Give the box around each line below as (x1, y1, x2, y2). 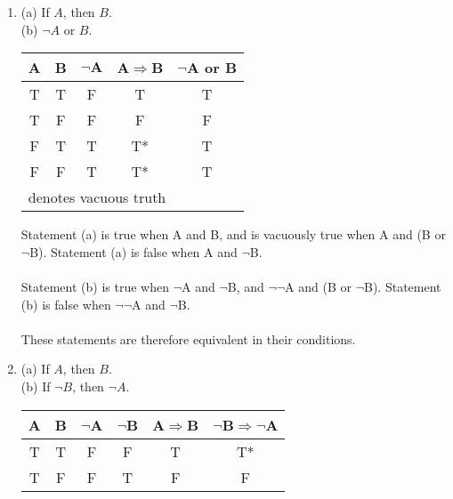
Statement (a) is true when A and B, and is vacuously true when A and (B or (20, 225, 446, 244)
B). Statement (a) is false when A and (29, 242, 238, 261)
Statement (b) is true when (20, 277, 169, 295)
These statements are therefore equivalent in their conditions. (20, 329, 356, 348)
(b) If (20, 376, 51, 395)
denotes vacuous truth (28, 187, 166, 208)
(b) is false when (20, 294, 111, 313)
